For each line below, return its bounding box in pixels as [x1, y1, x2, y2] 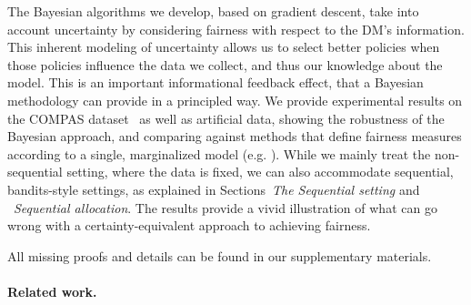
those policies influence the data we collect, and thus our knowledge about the [7, 55, 443, 74]
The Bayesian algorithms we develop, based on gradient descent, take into [7, 2, 419, 20]
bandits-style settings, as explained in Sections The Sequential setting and [7, 179, 420, 198]
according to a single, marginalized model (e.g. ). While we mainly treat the [7, 144, 431, 163]
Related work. [7, 281, 97, 300]
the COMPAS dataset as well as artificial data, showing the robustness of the [7, 108, 445, 127]
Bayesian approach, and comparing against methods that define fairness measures [7, 127, 462, 146]
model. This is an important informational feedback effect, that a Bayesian [7, 73, 424, 92]
